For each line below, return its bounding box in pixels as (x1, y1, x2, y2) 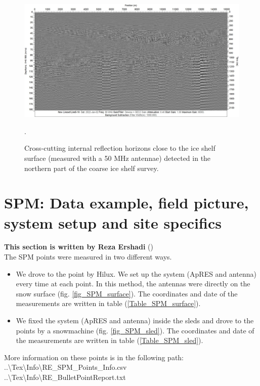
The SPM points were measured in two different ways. (4, 251, 172, 262)
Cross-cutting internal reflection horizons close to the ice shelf (24, 143, 215, 153)
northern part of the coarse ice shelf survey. (24, 162, 159, 173)
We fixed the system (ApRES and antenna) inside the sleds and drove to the (16, 315, 254, 326)
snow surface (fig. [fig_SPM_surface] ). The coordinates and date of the (16, 288, 238, 298)
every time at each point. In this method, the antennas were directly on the (16, 278, 250, 289)
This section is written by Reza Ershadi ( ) (4, 241, 153, 252)
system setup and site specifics (4, 212, 222, 233)
